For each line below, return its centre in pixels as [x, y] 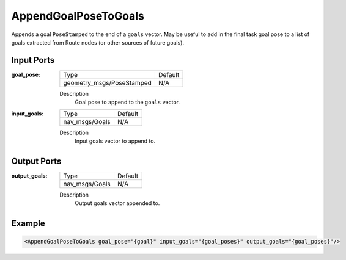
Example [28, 224]
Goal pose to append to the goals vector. [127, 102]
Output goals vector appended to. [117, 203]
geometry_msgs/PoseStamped [108, 82]
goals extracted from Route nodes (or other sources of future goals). [98, 42]
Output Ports [36, 161]
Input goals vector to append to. [115, 141]
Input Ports [33, 60]
